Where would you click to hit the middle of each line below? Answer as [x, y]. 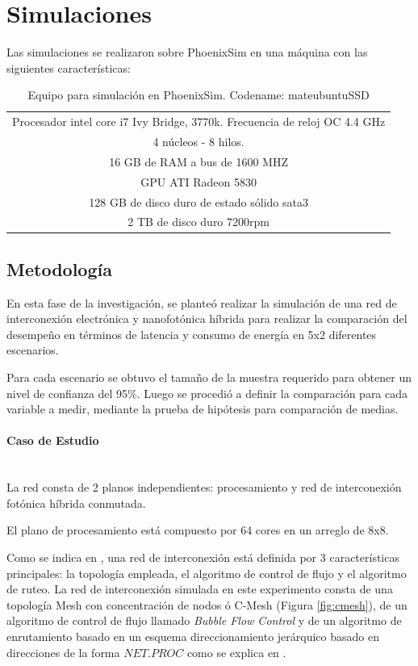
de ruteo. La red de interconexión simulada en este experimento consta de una [200, 589]
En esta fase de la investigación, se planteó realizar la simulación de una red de [202, 302]
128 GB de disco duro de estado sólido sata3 [199, 201]
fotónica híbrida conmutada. [76, 503]
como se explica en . [236, 652]
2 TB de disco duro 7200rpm [199, 222]
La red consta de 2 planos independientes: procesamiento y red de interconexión [204, 487]
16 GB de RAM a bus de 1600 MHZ [199, 161]
